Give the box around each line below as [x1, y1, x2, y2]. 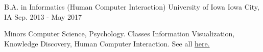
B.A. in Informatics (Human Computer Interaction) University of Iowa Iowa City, [4, 2, 259, 12]
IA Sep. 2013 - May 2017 [4, 11, 82, 22]
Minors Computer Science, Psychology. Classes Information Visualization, [4, 28, 235, 39]
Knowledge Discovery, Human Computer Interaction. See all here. [4, 38, 210, 48]
